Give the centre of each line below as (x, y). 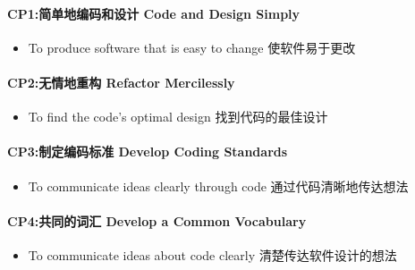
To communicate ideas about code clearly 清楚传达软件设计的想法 (212, 254)
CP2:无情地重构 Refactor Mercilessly (121, 82)
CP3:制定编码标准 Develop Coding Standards (148, 152)
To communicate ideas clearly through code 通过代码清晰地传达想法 (218, 186)
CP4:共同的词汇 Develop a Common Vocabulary (157, 220)
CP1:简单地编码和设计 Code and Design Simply (154, 13)
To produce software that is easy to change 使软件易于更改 (192, 47)
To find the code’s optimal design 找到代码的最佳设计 (178, 117)
